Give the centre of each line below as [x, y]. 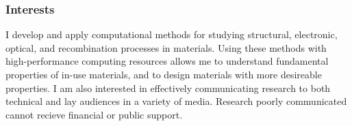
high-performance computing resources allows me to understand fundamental [167, 61]
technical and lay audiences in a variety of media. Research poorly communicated [176, 101]
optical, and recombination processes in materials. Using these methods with [166, 47]
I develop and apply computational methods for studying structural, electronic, [172, 34]
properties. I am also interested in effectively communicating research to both [168, 88]
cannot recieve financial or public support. [94, 114]
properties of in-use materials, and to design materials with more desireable [164, 74]
